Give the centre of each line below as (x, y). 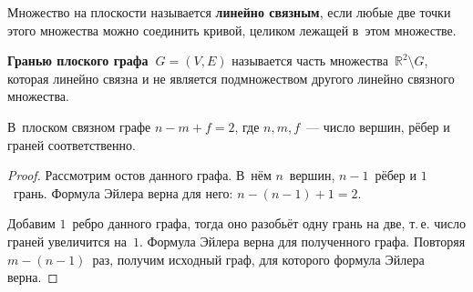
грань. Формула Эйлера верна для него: (123, 192)
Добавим (31, 223)
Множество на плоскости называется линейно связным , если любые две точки (229, 12)
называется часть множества (310, 60)
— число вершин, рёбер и (378, 126)
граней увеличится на (67, 241)
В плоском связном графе (79, 126)
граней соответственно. (72, 144)
